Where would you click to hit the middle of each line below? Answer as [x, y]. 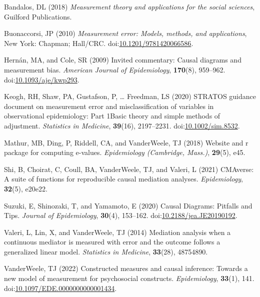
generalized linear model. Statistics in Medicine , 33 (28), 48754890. [106, 251]
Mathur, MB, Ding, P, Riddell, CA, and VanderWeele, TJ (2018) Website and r [126, 142]
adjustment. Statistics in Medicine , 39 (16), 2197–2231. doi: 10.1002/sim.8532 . [122, 125]
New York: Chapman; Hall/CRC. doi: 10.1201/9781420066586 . [99, 43]
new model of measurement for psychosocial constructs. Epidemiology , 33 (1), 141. [129, 278]
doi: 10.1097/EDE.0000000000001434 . [60, 288]
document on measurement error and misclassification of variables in [109, 106]
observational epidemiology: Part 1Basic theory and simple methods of [112, 116]
